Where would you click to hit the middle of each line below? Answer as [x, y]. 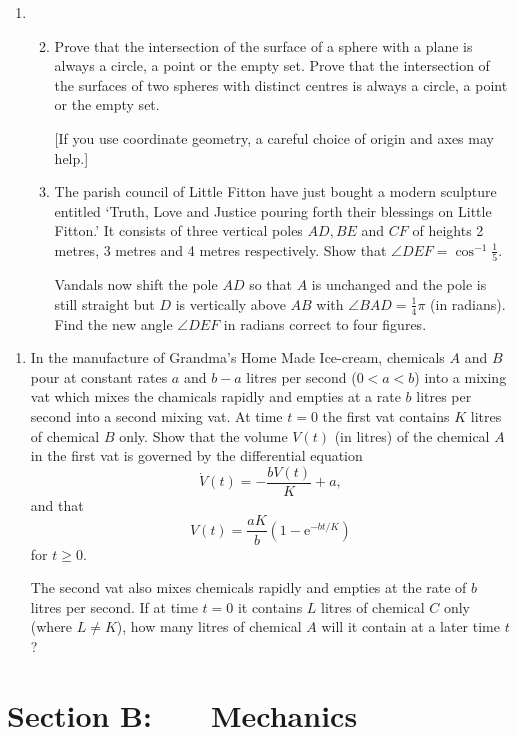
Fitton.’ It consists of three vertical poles [178, 230]
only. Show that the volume [203, 435]
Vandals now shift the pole [136, 284]
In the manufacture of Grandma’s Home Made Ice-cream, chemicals [237, 357]
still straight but [104, 303]
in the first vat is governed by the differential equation [196, 455]
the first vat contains [386, 416]
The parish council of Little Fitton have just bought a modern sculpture [275, 191]
